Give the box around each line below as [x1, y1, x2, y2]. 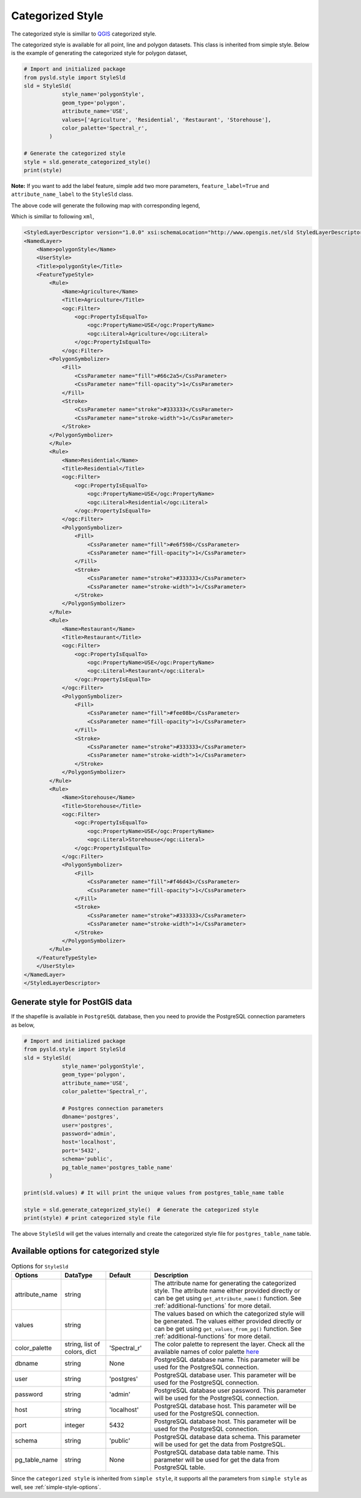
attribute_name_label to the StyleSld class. [11, 190, 134, 198]
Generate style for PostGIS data [11, 997, 132, 1008]
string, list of [64, 1340, 100, 1349]
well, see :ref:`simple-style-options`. [11, 1483, 102, 1491]
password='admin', [61, 1130, 117, 1137]
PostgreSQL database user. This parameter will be [153, 1371, 296, 1379]
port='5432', [61, 1147, 100, 1154]
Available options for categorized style [11, 1246, 159, 1256]
